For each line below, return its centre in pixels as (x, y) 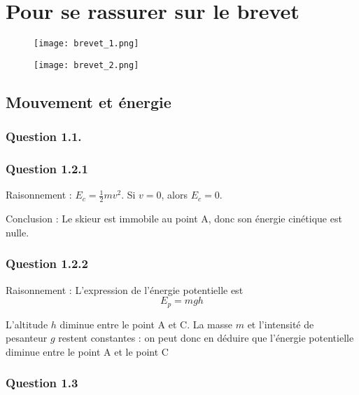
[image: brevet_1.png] (86, 44)
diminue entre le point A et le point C (87, 351)
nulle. (17, 232)
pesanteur (27, 338)
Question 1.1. (44, 136)
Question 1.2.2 (47, 263)
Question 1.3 (42, 383)
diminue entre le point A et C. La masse (146, 324)
